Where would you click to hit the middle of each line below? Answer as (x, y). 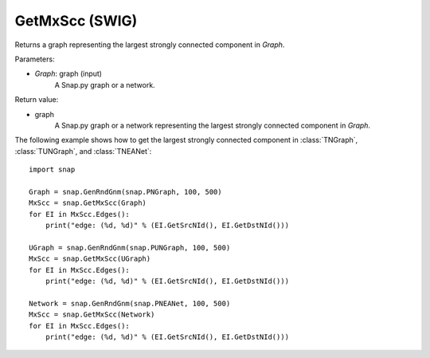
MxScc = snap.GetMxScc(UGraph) (90, 259)
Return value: (37, 100)
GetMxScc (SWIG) (76, 21)
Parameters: (35, 59)
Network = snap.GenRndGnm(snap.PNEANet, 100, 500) (130, 303)
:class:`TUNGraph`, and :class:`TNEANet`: (83, 151)
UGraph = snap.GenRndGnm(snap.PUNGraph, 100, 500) (130, 248)
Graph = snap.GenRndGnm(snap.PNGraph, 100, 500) (125, 192)
